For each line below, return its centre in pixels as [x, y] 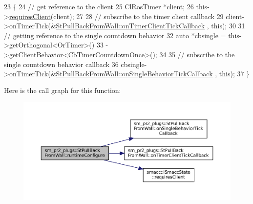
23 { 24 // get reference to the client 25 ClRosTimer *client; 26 [99, 6]
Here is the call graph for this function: [63, 90]
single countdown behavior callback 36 [61, 64]
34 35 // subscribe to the [197, 54]
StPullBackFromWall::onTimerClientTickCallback [130, 26]
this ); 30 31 [228, 26]
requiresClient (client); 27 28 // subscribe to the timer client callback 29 [116, 16]
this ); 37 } [234, 74]
